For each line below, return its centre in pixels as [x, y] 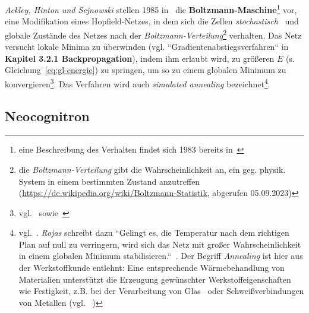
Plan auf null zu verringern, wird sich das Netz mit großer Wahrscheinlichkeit [160, 244]
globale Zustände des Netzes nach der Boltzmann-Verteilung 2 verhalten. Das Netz [153, 34]
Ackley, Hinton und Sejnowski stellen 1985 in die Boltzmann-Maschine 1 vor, [151, 9]
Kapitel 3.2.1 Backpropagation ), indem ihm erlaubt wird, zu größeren [140, 58]
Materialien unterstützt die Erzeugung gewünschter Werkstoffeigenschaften [155, 279]
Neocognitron [47, 116]
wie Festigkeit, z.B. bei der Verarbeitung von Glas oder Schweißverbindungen [161, 291]
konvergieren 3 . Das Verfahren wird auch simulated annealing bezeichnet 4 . [138, 83]
